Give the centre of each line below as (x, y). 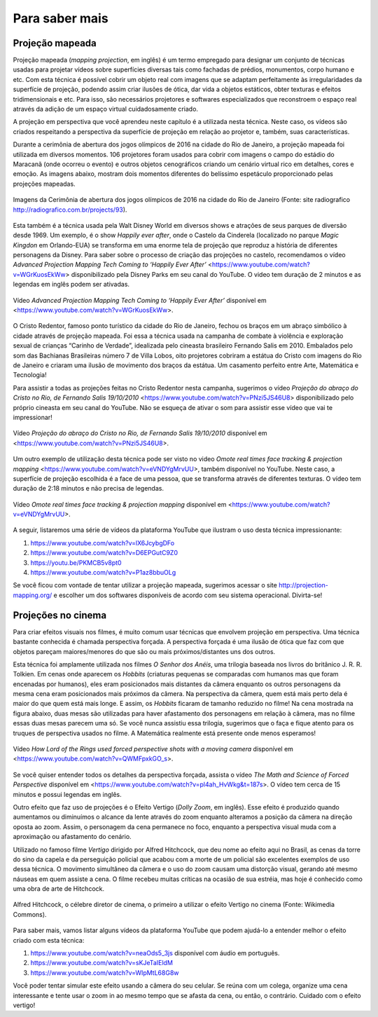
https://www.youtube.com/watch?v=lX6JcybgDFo (103, 542)
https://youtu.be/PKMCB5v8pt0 (76, 562)
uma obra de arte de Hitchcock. (59, 889)
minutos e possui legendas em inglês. (67, 794)
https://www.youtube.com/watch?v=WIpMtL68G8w (105, 972)
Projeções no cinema (60, 615)
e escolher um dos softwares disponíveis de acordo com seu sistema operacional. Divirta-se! (188, 595)
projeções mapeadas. (44, 184)
